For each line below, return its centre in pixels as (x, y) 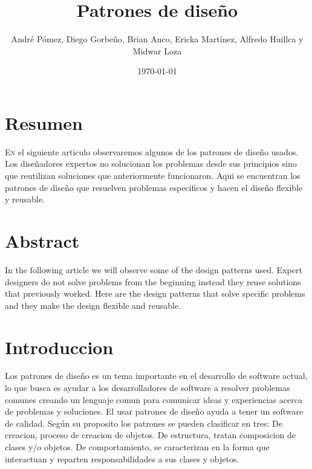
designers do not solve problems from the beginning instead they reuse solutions (153, 281)
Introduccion (59, 347)
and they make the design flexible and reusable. (93, 305)
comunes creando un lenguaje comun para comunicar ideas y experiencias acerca (154, 399)
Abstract (42, 241)
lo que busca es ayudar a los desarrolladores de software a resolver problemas (148, 388)
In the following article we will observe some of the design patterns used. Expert (154, 269)
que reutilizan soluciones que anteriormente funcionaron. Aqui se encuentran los (153, 176)
